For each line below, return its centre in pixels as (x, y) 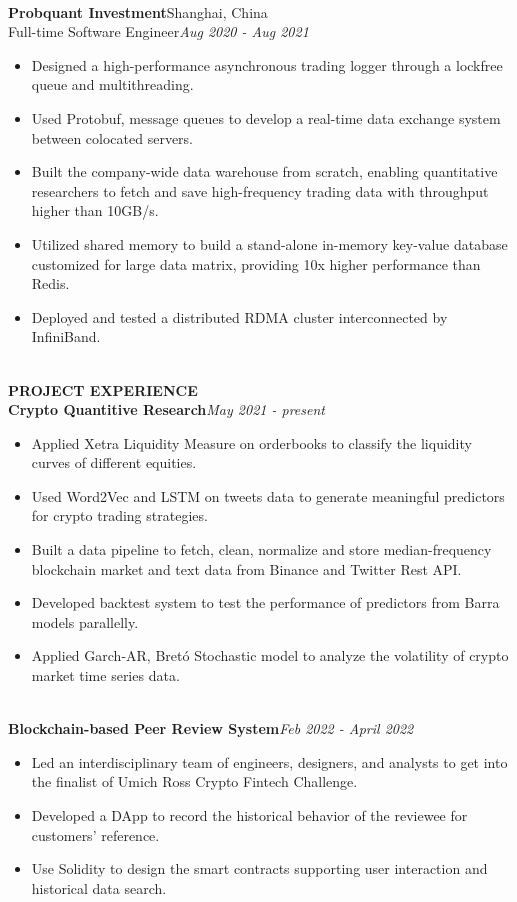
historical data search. (99, 887)
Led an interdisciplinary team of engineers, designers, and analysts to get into (269, 761)
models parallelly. (85, 621)
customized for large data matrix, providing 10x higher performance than (256, 263)
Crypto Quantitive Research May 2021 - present (166, 409)
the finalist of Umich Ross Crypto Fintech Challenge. (194, 781)
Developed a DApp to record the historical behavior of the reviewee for (249, 815)
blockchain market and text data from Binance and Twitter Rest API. (246, 568)
